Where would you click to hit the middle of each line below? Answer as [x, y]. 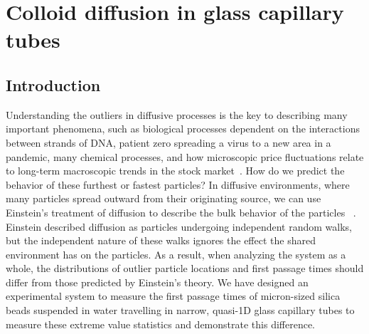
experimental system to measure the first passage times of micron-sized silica [173, 296]
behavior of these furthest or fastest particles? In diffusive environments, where [178, 184]
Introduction [53, 84]
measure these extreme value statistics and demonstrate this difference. [161, 324]
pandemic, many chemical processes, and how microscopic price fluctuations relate [185, 156]
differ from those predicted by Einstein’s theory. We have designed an [157, 282]
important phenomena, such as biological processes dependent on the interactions [183, 129]
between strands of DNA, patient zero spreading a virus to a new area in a [169, 142]
